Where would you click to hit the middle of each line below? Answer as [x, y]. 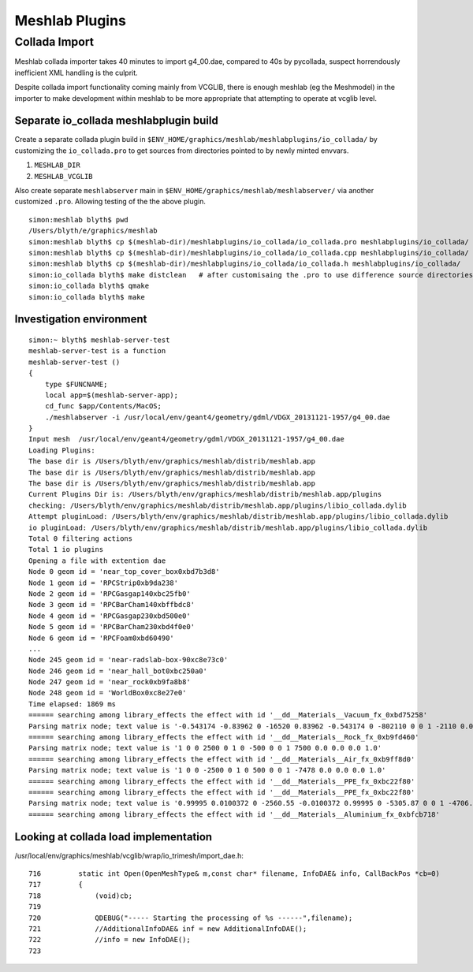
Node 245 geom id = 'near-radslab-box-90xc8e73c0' [128, 660]
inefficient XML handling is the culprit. [76, 73]
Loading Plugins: [62, 450]
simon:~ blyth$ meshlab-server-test [99, 340]
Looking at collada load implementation [114, 837]
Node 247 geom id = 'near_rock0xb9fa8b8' [110, 682]
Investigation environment [81, 319]
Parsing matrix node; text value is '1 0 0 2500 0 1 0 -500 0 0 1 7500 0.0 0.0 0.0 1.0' [205, 748]
